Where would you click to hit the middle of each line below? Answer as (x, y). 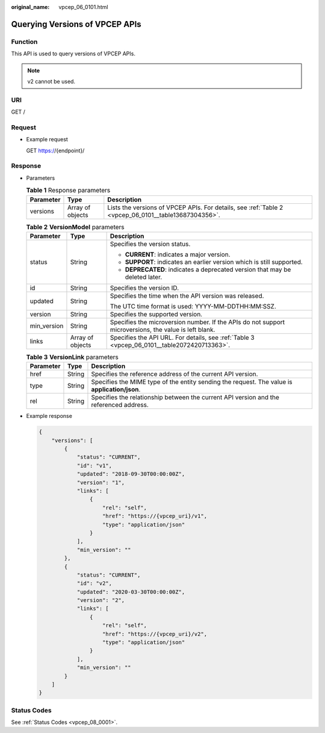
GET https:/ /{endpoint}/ (55, 150)
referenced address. (120, 405)
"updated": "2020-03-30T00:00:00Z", (131, 592)
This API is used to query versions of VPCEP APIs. (73, 54)
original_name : (30, 7)
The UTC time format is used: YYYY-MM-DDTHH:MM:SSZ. (193, 306)
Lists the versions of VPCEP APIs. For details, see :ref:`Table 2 (195, 207)
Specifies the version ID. (144, 287)
